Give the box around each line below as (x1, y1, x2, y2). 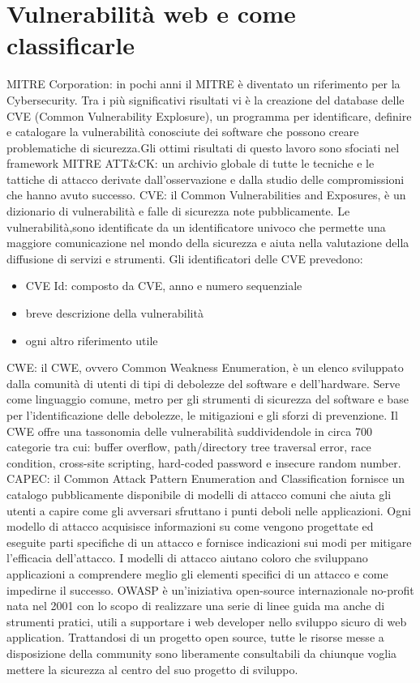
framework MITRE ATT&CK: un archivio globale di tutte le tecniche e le (6, 155, 375, 172)
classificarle (6, 28, 135, 62)
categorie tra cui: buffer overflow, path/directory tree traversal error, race (6, 438, 371, 455)
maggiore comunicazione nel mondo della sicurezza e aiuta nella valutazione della (6, 234, 409, 251)
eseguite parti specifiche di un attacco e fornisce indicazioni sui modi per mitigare (6, 533, 412, 550)
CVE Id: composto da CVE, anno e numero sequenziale (25, 277, 302, 294)
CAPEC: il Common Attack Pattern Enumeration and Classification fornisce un (6, 470, 405, 487)
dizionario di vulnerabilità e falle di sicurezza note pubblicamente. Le (6, 203, 350, 220)
